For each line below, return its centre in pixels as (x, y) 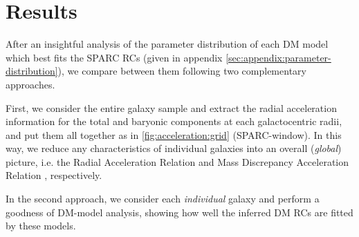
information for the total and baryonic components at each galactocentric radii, (174, 121)
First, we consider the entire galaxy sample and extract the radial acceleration (171, 107)
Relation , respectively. (54, 175)
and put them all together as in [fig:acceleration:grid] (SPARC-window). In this (174, 134)
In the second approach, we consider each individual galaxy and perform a (163, 199)
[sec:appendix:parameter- (278, 57)
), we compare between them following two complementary (182, 71)
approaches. (30, 84)
